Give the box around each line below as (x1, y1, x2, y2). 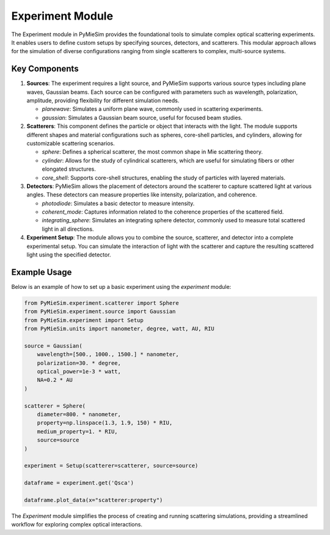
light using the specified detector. (26, 251, 111, 258)
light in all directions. (42, 225, 94, 233)
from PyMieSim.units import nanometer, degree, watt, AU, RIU (24, 325, 215, 332)
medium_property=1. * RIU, (37, 428, 119, 435)
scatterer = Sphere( (24, 402, 86, 410)
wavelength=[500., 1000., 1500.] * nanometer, (37, 351, 180, 358)
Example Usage (11, 267, 72, 277)
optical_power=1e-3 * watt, (37, 368, 122, 375)
